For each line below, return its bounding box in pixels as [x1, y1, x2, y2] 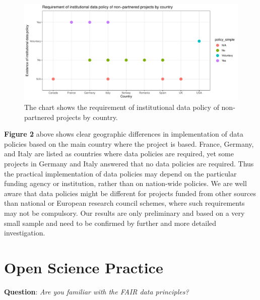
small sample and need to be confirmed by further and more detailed [4, 217, 217, 228]
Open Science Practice [4, 257, 163, 277]
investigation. [4, 227, 45, 238]
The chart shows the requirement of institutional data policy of [24, 102, 219, 112]
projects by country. [56, 111, 118, 122]
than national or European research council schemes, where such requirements [4, 198, 245, 208]
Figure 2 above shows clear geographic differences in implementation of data [4, 129, 243, 139]
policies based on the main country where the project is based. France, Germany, [4, 138, 254, 149]
